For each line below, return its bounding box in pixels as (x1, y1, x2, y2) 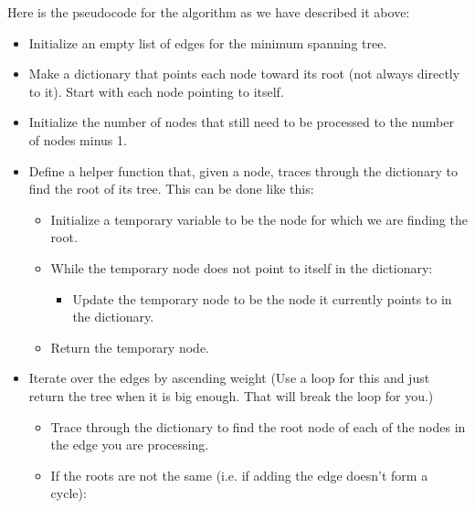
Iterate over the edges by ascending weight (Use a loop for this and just (28, 368, 430, 387)
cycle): (50, 483, 87, 503)
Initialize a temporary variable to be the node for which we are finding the (50, 209, 468, 228)
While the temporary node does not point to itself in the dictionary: (50, 258, 433, 277)
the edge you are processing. (50, 435, 209, 454)
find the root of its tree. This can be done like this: (28, 179, 314, 198)
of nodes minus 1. (28, 130, 127, 149)
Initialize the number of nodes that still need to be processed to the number (28, 112, 454, 132)
